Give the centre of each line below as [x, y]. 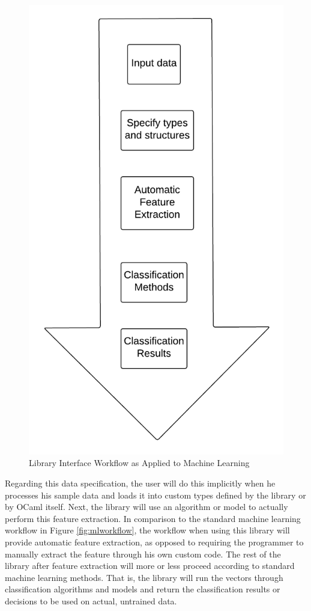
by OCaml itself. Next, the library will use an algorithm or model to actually [146, 507]
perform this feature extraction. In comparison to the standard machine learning [153, 518]
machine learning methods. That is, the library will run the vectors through [144, 577]
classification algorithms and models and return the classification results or [143, 589]
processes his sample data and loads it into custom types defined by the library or [155, 495]
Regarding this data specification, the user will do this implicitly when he [140, 483]
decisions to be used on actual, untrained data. [91, 600]
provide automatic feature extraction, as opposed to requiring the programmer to [154, 542]
